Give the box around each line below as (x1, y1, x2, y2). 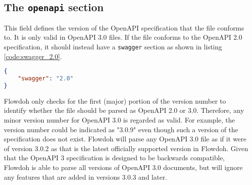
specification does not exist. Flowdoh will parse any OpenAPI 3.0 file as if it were (4, 134, 247, 144)
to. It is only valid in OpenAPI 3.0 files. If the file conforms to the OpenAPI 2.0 (4, 32, 242, 42)
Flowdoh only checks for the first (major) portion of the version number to (4, 95, 226, 106)
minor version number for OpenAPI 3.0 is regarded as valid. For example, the (4, 115, 235, 125)
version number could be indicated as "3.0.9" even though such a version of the (4, 124, 238, 134)
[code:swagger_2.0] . (4, 51, 62, 61)
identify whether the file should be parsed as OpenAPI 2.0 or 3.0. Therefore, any (4, 105, 244, 115)
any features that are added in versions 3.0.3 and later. (4, 171, 168, 182)
